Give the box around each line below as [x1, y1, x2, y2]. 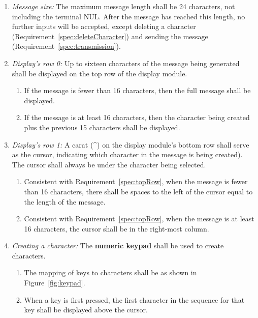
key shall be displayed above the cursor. [24, 304, 148, 315]
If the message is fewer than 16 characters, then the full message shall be [24, 85, 251, 96]
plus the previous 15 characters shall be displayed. [24, 122, 180, 132]
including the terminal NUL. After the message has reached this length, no [12, 11, 245, 21]
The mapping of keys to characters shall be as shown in [24, 267, 197, 278]
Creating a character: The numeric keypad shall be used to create [12, 240, 224, 251]
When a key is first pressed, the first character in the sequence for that [24, 294, 245, 305]
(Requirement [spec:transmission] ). [12, 41, 121, 51]
